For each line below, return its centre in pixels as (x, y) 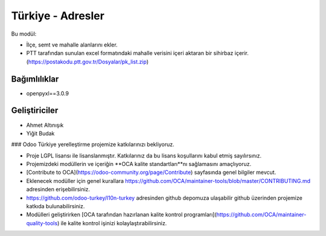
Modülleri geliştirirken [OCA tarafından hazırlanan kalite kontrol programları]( (121, 215)
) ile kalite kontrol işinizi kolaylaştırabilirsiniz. (112, 223)
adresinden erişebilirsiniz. (58, 190)
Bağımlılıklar (35, 79)
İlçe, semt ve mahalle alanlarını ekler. (72, 45)
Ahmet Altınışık (45, 125)
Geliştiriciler (35, 111)
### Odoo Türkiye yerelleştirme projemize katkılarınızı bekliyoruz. (93, 144)
